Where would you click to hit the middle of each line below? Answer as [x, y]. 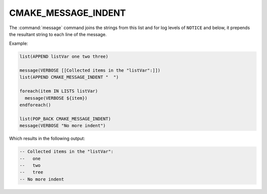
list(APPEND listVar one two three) [64, 57]
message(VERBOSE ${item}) [56, 98]
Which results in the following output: [47, 139]
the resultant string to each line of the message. [58, 34]
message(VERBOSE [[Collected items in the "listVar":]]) [90, 71]
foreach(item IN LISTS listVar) [59, 91]
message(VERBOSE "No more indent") [63, 126]
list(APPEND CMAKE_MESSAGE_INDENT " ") [69, 77]
